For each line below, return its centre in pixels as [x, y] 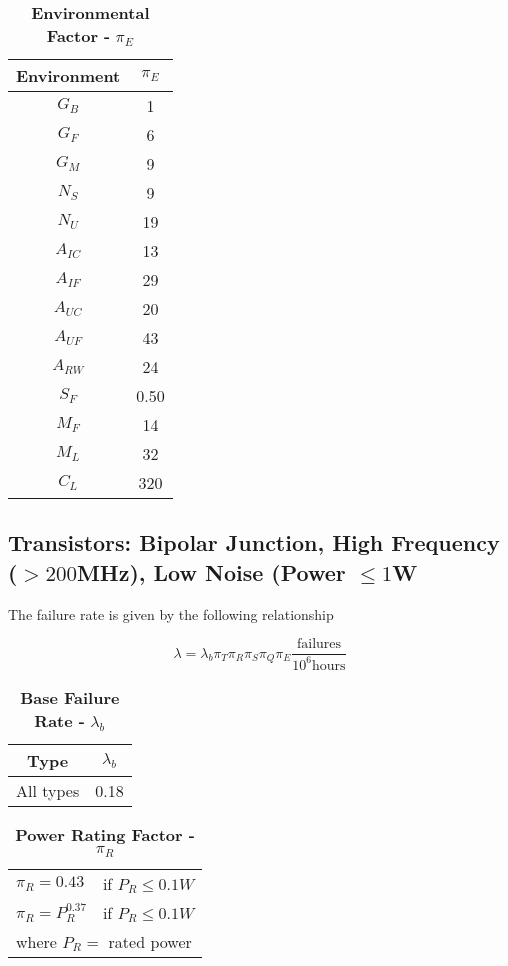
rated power [150, 941]
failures [319, 644]
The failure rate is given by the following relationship [171, 613]
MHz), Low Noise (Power [211, 571]
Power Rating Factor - [105, 834]
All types [48, 790]
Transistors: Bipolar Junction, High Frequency [254, 542]
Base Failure [70, 697]
